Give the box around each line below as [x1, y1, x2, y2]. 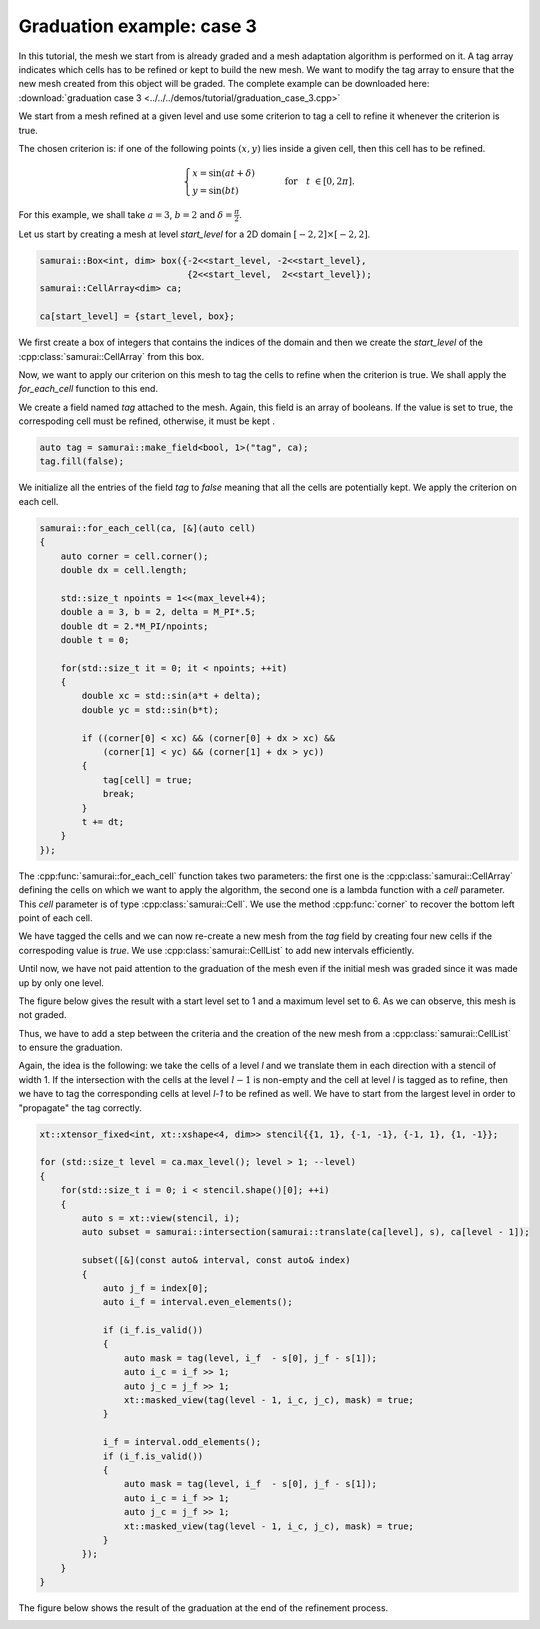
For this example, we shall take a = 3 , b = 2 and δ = [18, 208, 233, 220]
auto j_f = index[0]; [102, 1282, 209, 1294]
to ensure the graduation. [18, 1041, 124, 1054]
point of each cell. [18, 911, 94, 924]
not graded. [18, 1009, 67, 1021]
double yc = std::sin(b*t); [81, 704, 220, 715]
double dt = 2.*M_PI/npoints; [60, 620, 209, 632]
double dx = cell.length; [60, 564, 188, 575]
